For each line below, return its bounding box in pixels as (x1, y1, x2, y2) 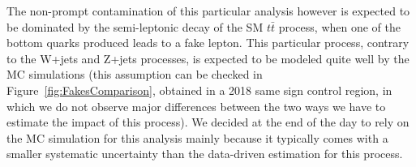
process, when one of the (278, 18, 401, 35)
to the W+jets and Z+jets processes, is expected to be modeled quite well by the (6, 49, 410, 66)
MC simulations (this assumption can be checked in (6, 66, 263, 83)
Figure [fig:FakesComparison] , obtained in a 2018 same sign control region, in (6, 81, 392, 98)
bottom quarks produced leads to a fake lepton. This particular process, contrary (6, 34, 410, 51)
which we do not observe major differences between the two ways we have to (6, 97, 386, 114)
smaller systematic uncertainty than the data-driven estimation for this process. (6, 145, 403, 162)
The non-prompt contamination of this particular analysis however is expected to (6, 2, 410, 19)
